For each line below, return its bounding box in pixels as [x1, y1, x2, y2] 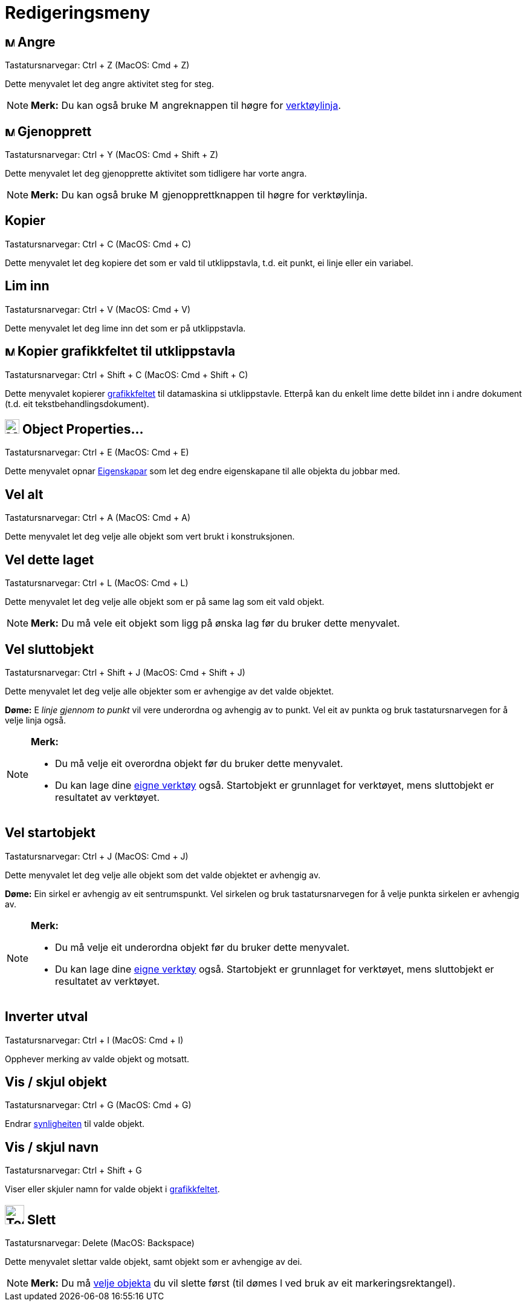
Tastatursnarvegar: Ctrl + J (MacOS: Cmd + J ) [5, 851, 189, 861]
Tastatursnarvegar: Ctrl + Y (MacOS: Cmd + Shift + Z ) [5, 149, 219, 160]
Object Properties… [22, 421, 144, 437]
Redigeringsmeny [5, 2, 150, 23]
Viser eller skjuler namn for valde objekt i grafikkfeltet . [5, 1184, 220, 1195]
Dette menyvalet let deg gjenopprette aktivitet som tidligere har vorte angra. [5, 168, 307, 179]
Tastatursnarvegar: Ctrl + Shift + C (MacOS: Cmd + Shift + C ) [5, 369, 248, 380]
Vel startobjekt [5, 825, 95, 841]
